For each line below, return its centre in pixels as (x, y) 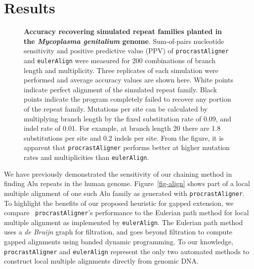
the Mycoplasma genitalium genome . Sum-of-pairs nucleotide (124, 41)
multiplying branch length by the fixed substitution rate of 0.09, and (127, 118)
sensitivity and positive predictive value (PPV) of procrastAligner (126, 51)
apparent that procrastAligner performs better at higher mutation (127, 147)
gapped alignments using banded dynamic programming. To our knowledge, (119, 242)
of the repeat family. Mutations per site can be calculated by (116, 109)
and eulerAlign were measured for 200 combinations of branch (120, 60)
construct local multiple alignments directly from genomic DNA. (102, 261)
